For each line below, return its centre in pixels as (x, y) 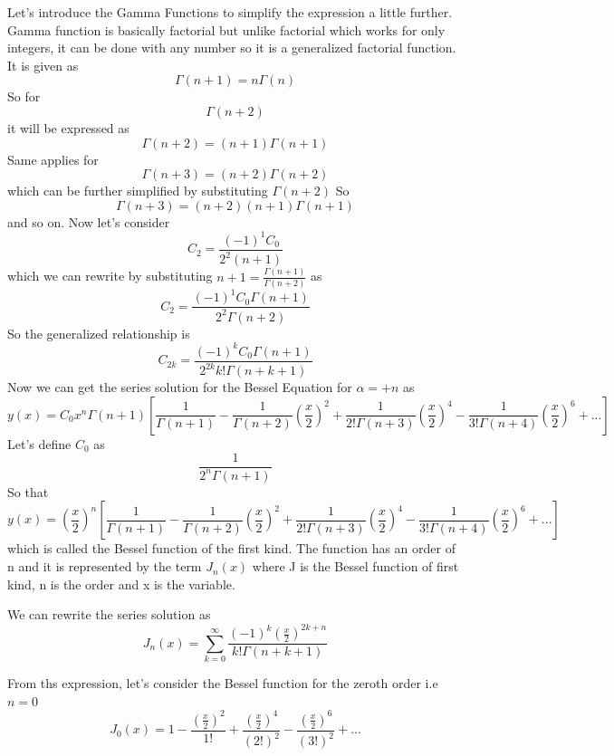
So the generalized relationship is (99, 333)
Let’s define (39, 443)
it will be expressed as (68, 127)
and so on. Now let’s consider (89, 221)
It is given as (43, 65)
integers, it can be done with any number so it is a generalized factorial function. (232, 48)
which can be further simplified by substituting (138, 191)
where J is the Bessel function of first (355, 566)
